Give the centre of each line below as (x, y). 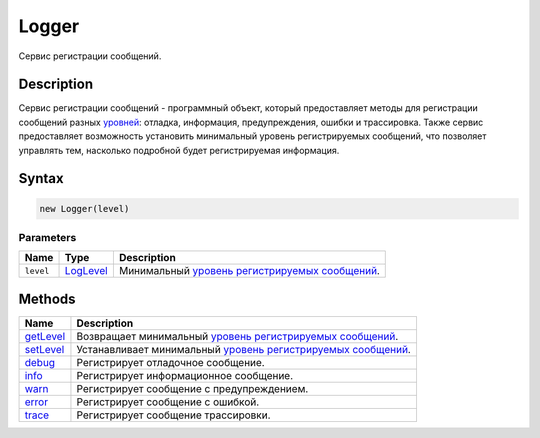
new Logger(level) (84, 208)
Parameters (47, 237)
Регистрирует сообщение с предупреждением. (192, 388)
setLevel (44, 349)
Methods (47, 298)
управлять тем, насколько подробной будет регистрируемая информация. (179, 150)
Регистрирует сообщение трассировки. (173, 415)
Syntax (41, 178)
